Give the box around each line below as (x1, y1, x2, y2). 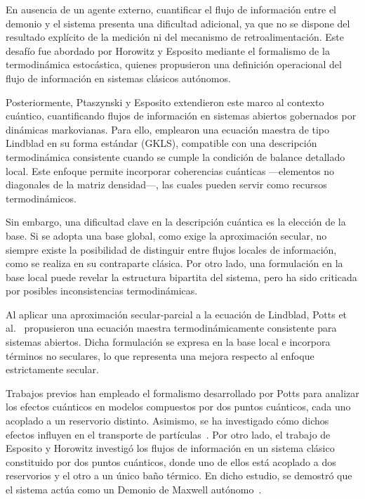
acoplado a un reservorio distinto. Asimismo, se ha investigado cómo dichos (6, 413, 329, 428)
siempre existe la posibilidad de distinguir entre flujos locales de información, (6, 242, 337, 257)
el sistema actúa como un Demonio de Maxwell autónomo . (6, 482, 262, 496)
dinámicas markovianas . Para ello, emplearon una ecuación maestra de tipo (6, 122, 330, 136)
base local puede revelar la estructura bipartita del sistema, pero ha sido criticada (6, 269, 357, 284)
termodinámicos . (6, 190, 77, 205)
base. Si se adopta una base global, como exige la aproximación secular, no (6, 228, 327, 242)
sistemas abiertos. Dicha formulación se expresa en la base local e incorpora (6, 335, 331, 349)
